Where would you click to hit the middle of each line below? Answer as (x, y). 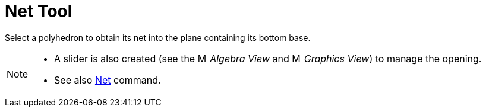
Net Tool (39, 11)
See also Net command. (108, 80)
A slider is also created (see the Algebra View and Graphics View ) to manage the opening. (268, 58)
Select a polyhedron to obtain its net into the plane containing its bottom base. (158, 37)
